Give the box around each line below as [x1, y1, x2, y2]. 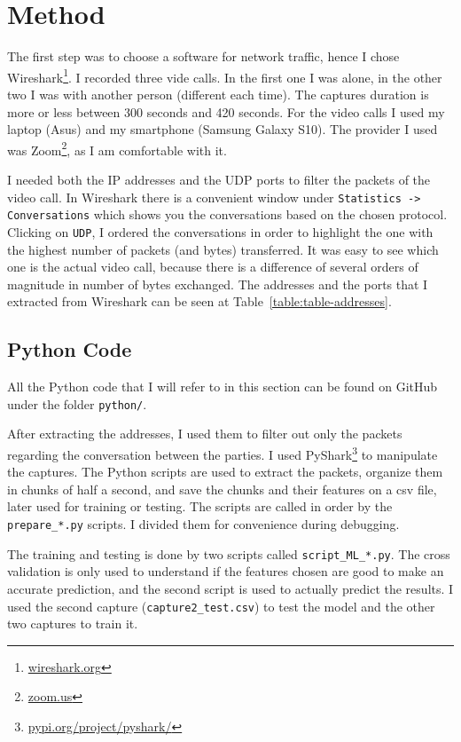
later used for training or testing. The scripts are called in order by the [7, 497, 393, 516]
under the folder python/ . [7, 394, 147, 413]
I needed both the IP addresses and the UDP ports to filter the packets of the [7, 170, 431, 188]
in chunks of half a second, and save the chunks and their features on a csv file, [7, 479, 437, 498]
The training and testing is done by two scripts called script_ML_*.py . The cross [7, 544, 450, 563]
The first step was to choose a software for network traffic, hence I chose [7, 47, 400, 66]
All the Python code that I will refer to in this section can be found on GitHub [7, 377, 438, 396]
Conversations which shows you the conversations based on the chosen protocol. [7, 205, 448, 224]
